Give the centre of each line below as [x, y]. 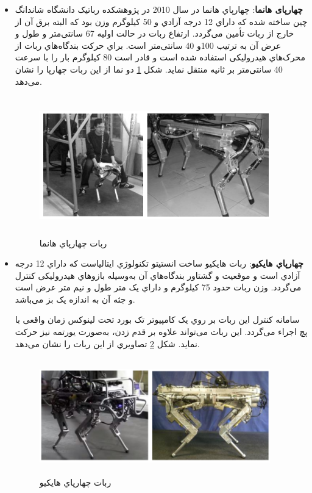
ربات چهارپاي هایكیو [75, 482]
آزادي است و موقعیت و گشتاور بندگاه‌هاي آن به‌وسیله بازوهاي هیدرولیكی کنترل [158, 275]
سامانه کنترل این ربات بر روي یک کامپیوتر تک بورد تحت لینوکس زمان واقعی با [157, 319]
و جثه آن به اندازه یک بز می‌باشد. [75, 299]
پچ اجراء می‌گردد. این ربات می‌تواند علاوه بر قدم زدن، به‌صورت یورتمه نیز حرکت [161, 332]
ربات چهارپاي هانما [73, 243]
